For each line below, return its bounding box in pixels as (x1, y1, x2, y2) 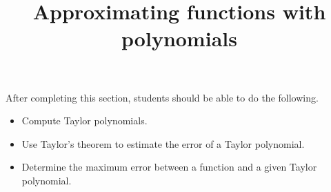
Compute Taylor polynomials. (21, 113, 148, 128)
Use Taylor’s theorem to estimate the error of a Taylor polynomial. (21, 136, 305, 151)
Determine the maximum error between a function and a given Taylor (21, 160, 317, 174)
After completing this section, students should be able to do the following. (6, 90, 319, 104)
